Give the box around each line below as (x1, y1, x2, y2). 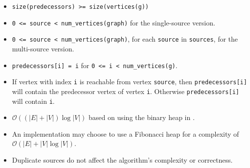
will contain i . (12, 96, 55, 106)
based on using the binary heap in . (89, 112, 195, 122)
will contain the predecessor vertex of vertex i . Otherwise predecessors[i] (12, 86, 239, 96)
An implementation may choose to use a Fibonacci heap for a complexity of (12, 128, 239, 139)
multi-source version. (12, 43, 74, 53)
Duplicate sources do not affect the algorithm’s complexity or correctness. (12, 154, 233, 165)
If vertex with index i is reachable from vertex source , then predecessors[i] (12, 76, 247, 87)
